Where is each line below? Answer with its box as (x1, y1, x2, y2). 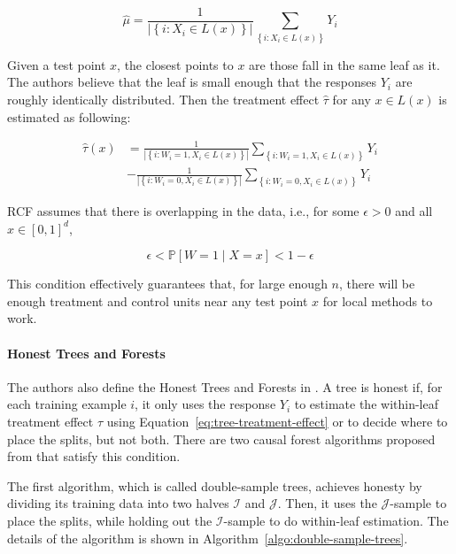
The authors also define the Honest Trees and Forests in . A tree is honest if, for (7, 377, 443, 396)
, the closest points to (117, 55, 234, 73)
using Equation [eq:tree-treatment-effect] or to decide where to (106, 412, 448, 430)
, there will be (339, 274, 415, 293)
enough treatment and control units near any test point (7, 291, 308, 310)
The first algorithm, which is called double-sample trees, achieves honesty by (7, 476, 422, 495)
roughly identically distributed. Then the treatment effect (7, 89, 320, 108)
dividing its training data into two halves (7, 494, 229, 512)
